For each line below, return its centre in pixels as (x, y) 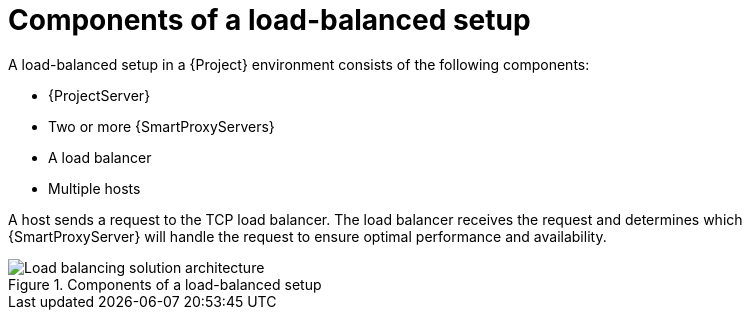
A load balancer (100, 157)
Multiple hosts (94, 188)
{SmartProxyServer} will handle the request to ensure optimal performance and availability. (307, 236)
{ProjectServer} (99, 95)
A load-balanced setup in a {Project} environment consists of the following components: (299, 64)
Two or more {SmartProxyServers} (161, 126)
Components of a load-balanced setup (269, 20)
